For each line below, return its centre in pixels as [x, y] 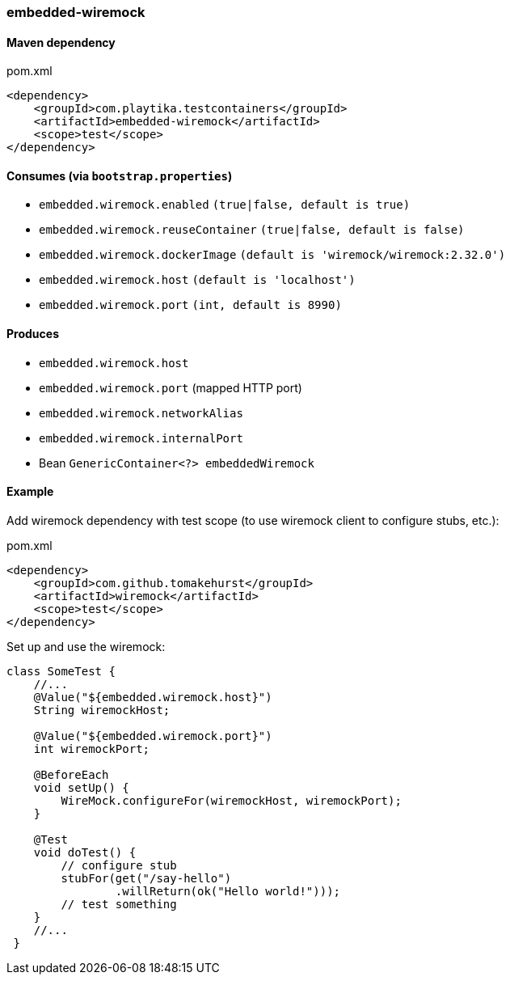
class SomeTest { [61, 671]
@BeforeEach [71, 774]
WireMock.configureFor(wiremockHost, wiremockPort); [231, 800]
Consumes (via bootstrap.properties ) [120, 175]
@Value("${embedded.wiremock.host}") [153, 697]
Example [30, 492]
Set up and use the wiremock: [86, 646]
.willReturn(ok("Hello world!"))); [228, 891]
